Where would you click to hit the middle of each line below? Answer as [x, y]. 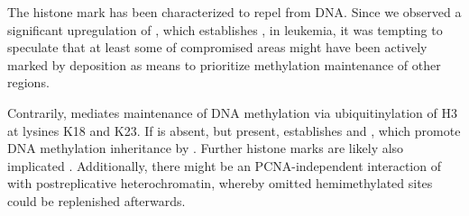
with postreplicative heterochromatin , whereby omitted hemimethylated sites [220, 183]
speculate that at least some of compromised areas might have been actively [217, 47]
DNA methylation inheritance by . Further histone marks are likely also [206, 148]
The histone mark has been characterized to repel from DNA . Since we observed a [234, 12]
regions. [28, 82]
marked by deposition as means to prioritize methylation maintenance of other [224, 64]
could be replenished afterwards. [97, 200]
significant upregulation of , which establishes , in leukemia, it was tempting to [225, 29]
